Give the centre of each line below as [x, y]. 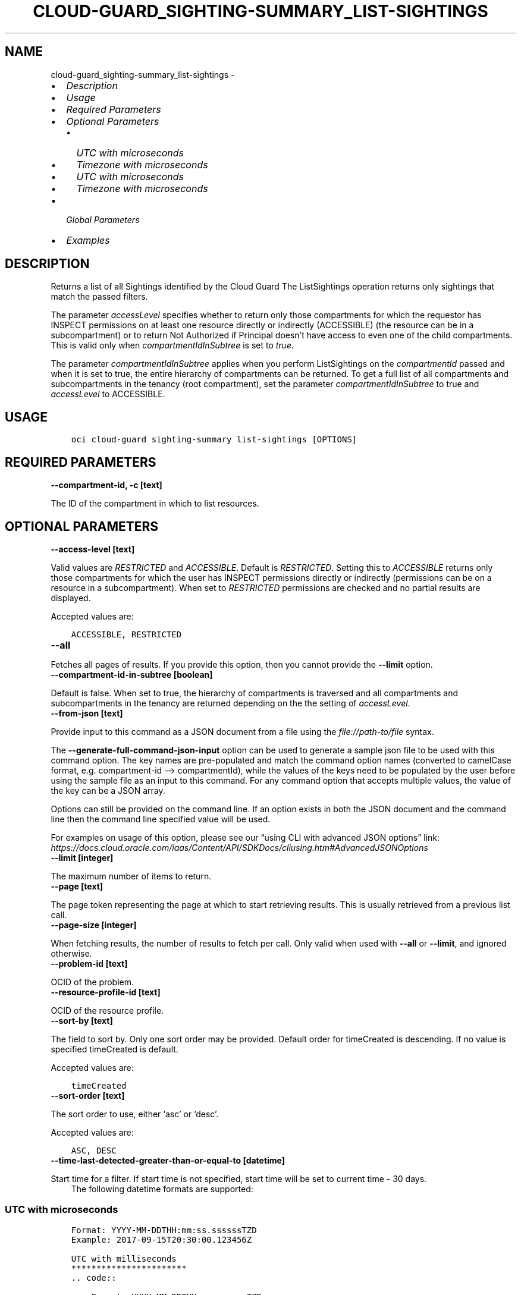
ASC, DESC [94, 1150]
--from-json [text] [87, 713]
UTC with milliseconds [124, 1258]
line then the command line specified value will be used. [161, 819]
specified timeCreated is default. [114, 1049]
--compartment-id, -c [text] [106, 485]
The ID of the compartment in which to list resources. [155, 504]
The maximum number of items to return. [131, 876]
